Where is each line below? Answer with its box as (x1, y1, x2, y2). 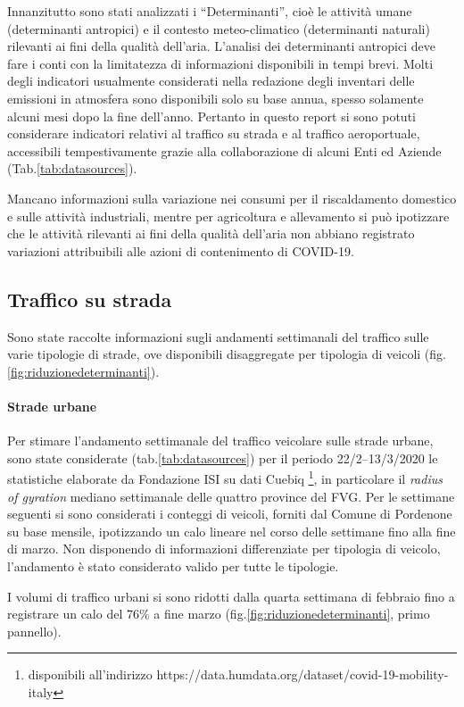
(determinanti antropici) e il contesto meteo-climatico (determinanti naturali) (7, 19, 430, 37)
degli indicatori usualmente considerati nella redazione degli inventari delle (7, 71, 415, 90)
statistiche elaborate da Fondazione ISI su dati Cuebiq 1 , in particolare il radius (7, 467, 443, 487)
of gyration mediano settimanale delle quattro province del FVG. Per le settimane (7, 487, 455, 505)
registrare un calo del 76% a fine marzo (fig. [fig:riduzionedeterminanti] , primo (7, 604, 430, 623)
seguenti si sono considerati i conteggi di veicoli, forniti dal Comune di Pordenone (7, 504, 452, 523)
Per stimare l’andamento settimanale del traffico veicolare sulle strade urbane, (7, 431, 434, 450)
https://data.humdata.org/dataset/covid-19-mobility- (156, 665, 449, 684)
